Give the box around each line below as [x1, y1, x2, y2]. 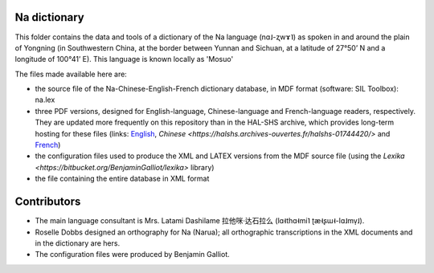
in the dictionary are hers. [35, 238, 121, 248]
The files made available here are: [14, 69, 128, 79]
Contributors [14, 195, 81, 209]
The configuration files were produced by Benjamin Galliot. [35, 250, 231, 259]
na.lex [35, 95, 55, 104]
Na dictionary [14, 10, 84, 24]
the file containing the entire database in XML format [35, 173, 210, 184]
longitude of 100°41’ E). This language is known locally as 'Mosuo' [14, 55, 234, 64]
